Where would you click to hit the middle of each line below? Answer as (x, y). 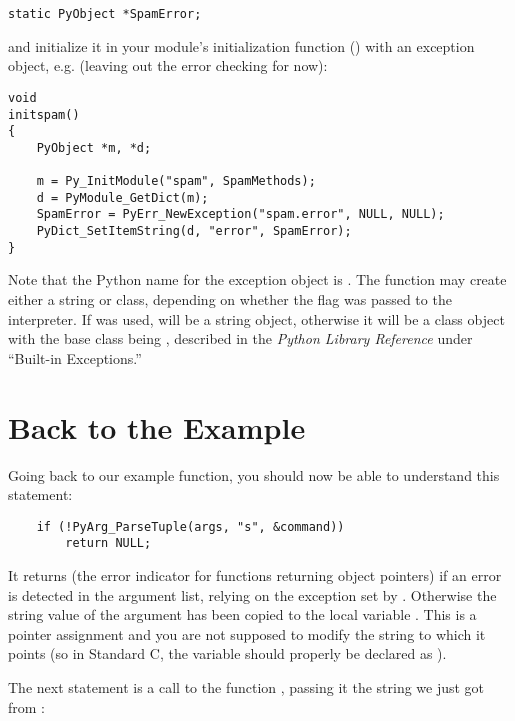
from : (26, 706)
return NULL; (108, 543)
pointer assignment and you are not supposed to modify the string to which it (247, 633)
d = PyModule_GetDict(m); (122, 197)
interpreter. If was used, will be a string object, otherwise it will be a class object (256, 318)
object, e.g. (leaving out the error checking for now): (168, 65)
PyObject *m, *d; (94, 147)
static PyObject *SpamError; (105, 14)
